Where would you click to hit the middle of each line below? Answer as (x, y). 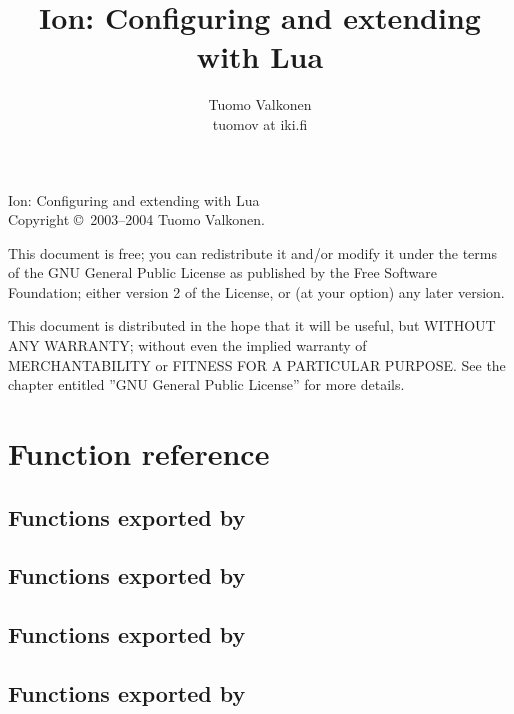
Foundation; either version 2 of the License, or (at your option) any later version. (256, 291)
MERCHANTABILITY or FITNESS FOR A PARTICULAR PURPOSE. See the (257, 364)
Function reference (139, 453)
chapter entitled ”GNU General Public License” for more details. (206, 384)
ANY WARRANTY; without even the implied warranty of (187, 345)
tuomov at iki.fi (260, 123)
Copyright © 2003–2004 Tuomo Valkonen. (136, 219)
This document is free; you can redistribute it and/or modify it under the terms (253, 252)
